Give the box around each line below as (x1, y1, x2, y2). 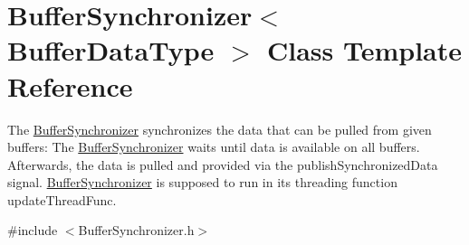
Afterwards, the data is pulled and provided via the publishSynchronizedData (7, 155, 438, 174)
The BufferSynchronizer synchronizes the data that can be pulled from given (7, 119, 432, 138)
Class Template (266, 32, 462, 69)
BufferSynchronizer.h (78, 221, 195, 240)
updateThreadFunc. (7, 190, 117, 209)
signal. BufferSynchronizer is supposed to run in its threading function (7, 173, 397, 192)
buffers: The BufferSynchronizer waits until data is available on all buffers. (7, 137, 420, 156)
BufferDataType (7, 32, 215, 69)
